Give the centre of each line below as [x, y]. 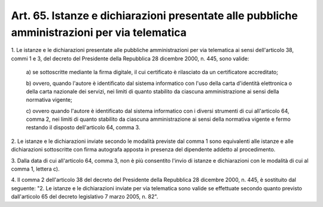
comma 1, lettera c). [35, 169]
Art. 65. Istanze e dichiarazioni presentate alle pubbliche [155, 16]
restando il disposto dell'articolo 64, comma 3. [83, 127]
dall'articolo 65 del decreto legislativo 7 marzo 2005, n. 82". [85, 197]
